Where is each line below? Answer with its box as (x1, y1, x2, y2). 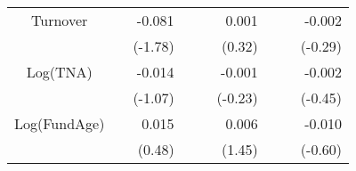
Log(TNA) (26, 61, 93, 82)
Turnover (31, 10, 88, 30)
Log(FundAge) (14, 113, 105, 134)
